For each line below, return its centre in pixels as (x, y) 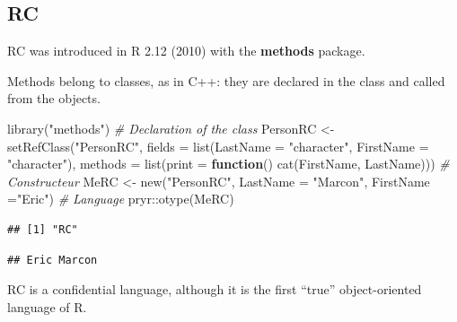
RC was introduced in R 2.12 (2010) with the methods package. (186, 51)
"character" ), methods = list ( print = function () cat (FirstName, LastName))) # (228, 164)
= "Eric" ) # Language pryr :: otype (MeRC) (121, 199)
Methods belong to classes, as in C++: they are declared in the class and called (226, 80)
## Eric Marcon (53, 260)
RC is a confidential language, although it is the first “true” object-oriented (215, 289)
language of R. (47, 306)
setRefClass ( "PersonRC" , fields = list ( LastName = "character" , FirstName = (218, 146)
